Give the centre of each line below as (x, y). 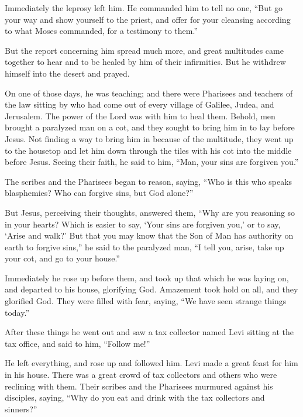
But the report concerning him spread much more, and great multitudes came (144, 50)
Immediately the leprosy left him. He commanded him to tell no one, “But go (144, 8)
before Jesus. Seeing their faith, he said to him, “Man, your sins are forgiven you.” (152, 162)
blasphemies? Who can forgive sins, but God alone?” (99, 193)
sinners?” (21, 409)
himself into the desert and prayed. (67, 73)
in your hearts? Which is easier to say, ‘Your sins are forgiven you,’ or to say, (143, 224)
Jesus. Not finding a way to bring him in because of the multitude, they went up (149, 138)
